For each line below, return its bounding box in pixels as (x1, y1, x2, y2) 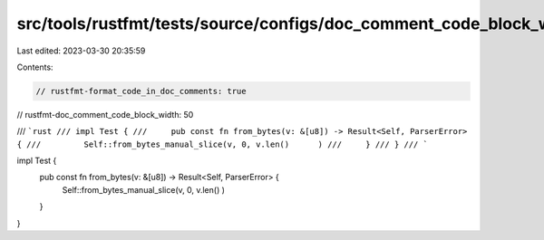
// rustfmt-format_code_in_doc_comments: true (35, 86, 247, 96)
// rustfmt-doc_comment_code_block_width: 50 (16, 109, 194, 120)
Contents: (16, 62, 53, 72)
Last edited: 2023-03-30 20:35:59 (16, 45, 146, 56)
